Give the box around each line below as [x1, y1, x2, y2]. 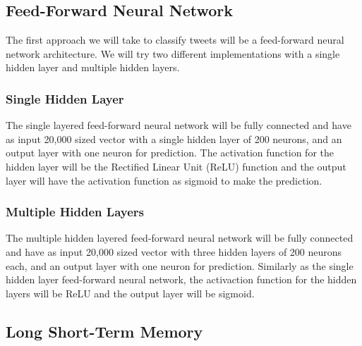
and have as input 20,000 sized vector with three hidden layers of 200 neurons [6, 244, 342, 259]
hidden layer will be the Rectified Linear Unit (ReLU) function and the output [6, 159, 346, 173]
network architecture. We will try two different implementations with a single [6, 46, 340, 61]
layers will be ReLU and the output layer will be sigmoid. [6, 285, 255, 300]
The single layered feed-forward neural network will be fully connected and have [6, 118, 351, 132]
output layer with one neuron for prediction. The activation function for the [6, 145, 334, 160]
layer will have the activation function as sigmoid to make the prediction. [6, 173, 322, 187]
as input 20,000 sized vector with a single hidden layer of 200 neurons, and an [6, 131, 342, 146]
